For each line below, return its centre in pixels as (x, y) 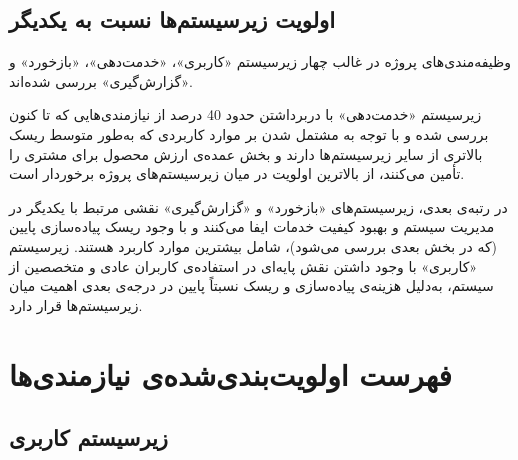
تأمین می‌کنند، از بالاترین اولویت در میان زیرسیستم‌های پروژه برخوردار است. (237, 173)
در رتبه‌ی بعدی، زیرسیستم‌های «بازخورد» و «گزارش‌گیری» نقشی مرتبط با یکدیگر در (258, 206)
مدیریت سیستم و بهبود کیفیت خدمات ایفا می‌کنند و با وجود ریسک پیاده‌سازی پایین (252, 226)
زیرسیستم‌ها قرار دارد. (76, 304)
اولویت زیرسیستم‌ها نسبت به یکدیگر (172, 19)
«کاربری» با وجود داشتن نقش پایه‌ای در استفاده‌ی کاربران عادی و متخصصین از (243, 265)
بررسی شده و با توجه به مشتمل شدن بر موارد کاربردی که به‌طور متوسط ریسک (249, 133)
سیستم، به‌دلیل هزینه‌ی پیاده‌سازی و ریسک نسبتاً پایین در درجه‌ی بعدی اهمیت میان (251, 285)
